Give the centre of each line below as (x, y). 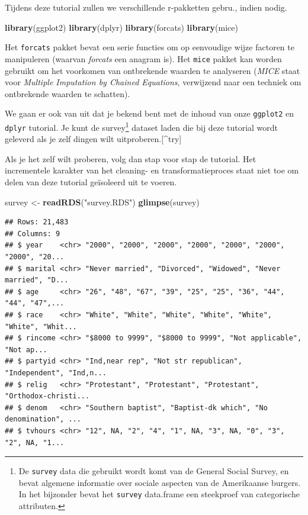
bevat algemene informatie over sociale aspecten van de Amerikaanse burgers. (160, 482)
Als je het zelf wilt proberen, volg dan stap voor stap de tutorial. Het (131, 158)
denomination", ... (43, 419)
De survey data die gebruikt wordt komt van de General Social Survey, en (154, 471)
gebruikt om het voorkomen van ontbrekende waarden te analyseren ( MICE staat (153, 70)
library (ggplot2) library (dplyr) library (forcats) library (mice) (121, 27)
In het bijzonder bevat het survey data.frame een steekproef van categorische (159, 494)
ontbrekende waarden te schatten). (68, 93)
